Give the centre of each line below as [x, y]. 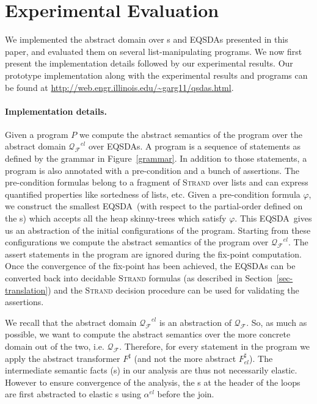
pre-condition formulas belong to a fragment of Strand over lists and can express [157, 182]
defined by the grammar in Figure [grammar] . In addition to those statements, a [156, 158]
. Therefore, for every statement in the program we [215, 346]
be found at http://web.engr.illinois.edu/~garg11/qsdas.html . [119, 87]
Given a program [37, 134]
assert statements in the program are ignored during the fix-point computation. [153, 254]
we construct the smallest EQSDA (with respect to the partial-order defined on [154, 206]
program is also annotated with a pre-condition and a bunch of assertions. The [152, 170]
